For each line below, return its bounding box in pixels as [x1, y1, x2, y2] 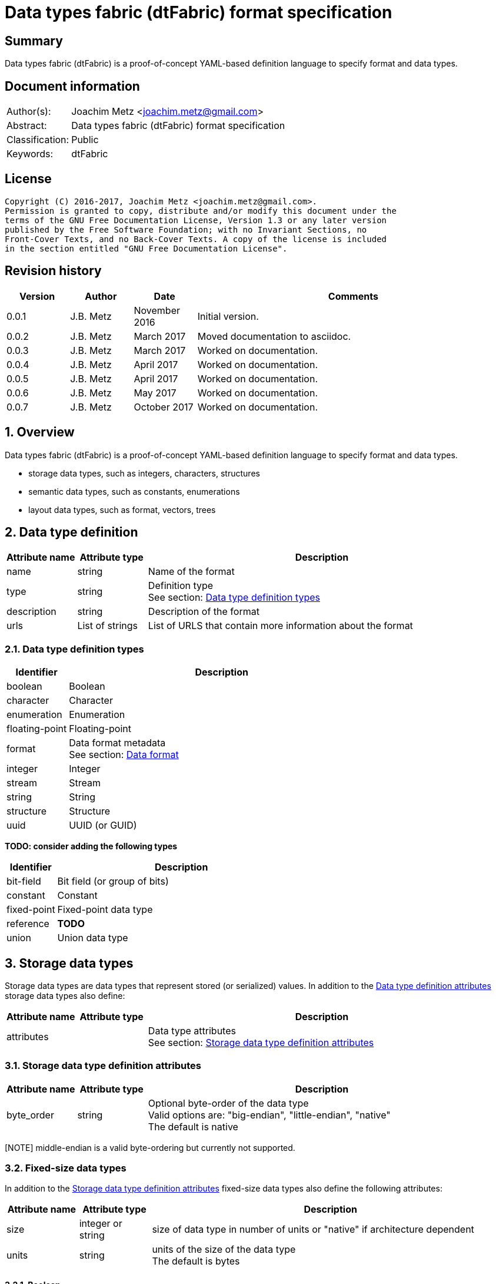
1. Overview [5, 425, 75, 440]
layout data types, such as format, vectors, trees [28, 504, 216, 515]
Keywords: [6, 148, 54, 160]
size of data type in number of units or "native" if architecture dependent [152, 1223, 474, 1236]
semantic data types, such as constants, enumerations [28, 486, 240, 497]
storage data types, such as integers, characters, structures [28, 468, 260, 478]
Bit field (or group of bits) [57, 875, 169, 888]
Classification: [6, 134, 69, 146]
